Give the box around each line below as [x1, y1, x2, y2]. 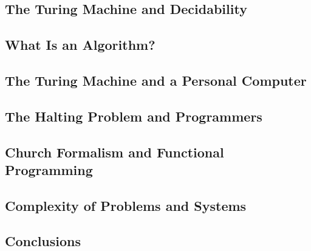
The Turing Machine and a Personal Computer [5, 70, 307, 89]
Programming [5, 160, 93, 179]
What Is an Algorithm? [5, 35, 155, 54]
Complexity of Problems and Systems [5, 196, 247, 215]
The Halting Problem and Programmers [5, 106, 262, 125]
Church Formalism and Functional [5, 142, 224, 161]
